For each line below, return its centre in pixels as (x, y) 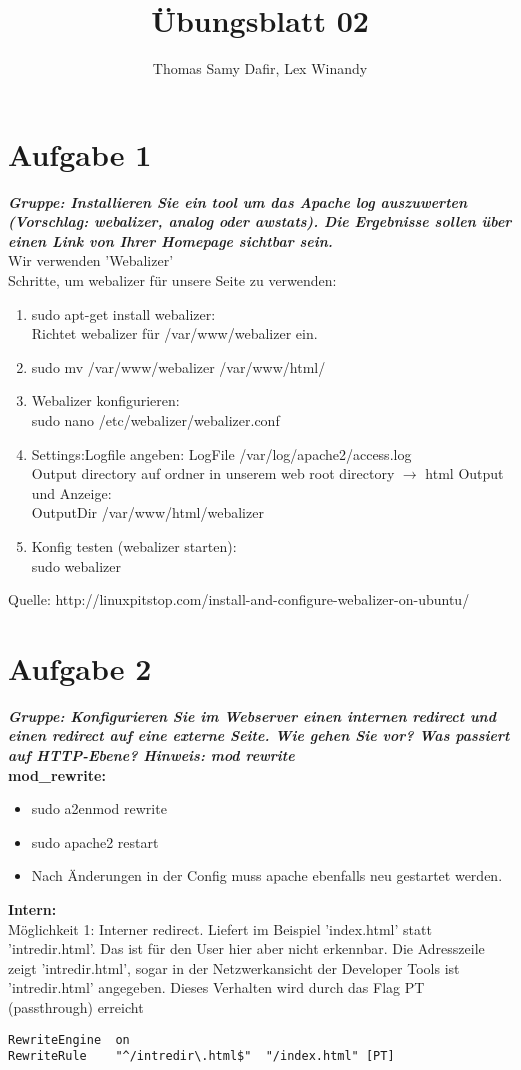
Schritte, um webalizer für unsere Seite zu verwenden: (172, 280)
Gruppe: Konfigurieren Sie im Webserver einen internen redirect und (252, 715)
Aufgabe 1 (80, 153)
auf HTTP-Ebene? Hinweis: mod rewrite (151, 755)
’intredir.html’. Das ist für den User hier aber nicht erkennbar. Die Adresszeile (246, 948)
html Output (464, 473)
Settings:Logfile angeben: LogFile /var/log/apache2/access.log (221, 453)
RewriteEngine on (69, 1039)
